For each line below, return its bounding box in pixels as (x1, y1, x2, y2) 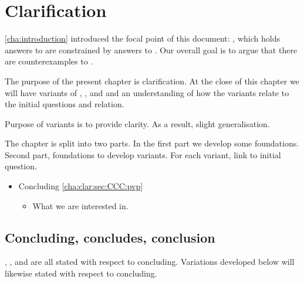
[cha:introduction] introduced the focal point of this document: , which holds (5, 32, 280, 45)
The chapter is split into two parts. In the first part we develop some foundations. (5, 137, 299, 149)
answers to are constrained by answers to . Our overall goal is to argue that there (5, 43, 298, 56)
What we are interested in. (32, 199, 129, 212)
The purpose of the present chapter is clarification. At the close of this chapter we (5, 74, 299, 87)
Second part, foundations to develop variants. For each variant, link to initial (5, 148, 281, 161)
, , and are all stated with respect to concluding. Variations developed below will (5, 255, 295, 268)
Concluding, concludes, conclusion (5, 228, 215, 246)
